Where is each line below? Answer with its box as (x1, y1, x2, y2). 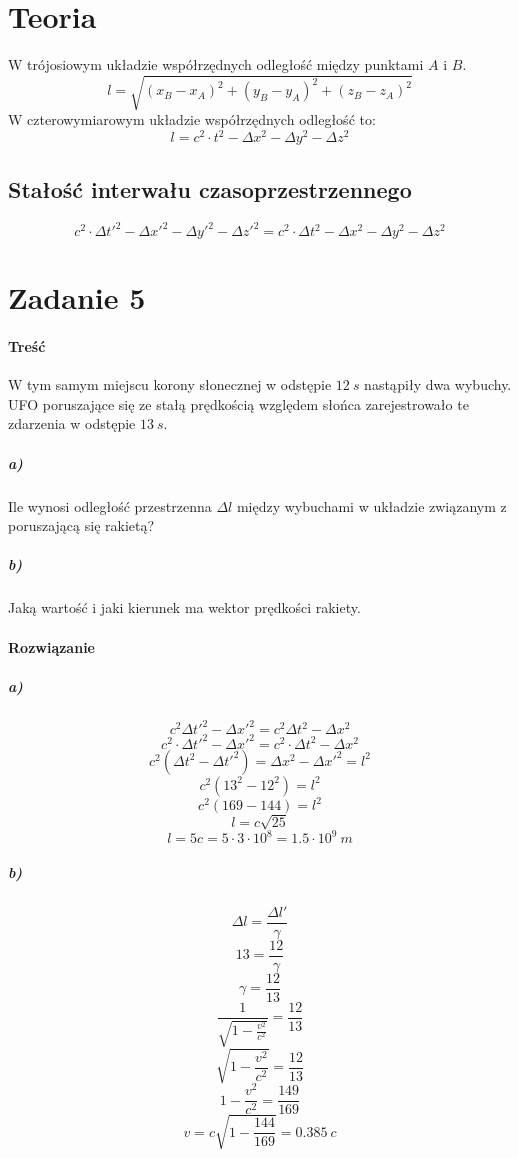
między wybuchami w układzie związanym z (236, 495, 507, 516)
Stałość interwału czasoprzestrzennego (8, 173, 412, 204)
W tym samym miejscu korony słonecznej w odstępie (8, 374, 332, 395)
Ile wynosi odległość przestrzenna (8, 495, 212, 516)
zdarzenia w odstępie (8, 413, 136, 434)
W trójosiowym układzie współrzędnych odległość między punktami (8, 54, 424, 75)
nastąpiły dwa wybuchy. (364, 374, 512, 395)
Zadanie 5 (8, 277, 146, 318)
